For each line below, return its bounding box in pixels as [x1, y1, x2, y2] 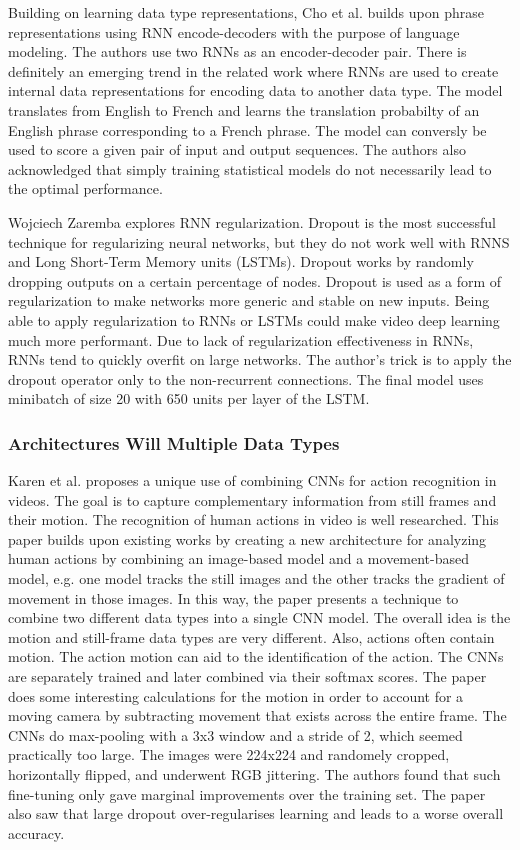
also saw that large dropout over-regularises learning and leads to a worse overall [8, 803, 504, 824]
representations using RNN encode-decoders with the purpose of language [8, 21, 460, 42]
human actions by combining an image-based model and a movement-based [8, 548, 470, 569]
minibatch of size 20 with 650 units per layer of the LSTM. [8, 388, 370, 409]
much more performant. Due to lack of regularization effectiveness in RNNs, [8, 329, 474, 350]
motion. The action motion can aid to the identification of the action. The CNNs [8, 646, 504, 667]
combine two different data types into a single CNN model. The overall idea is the [8, 607, 511, 628]
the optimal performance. [8, 178, 163, 199]
